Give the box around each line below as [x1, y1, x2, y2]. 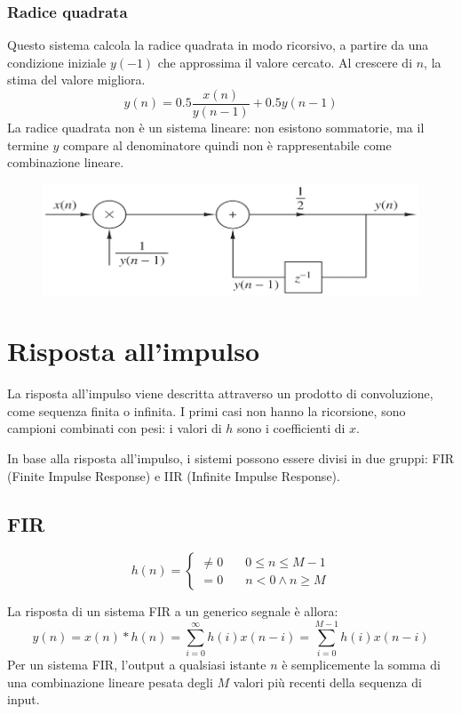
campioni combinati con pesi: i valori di [7, 419, 222, 437]
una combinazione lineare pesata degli [7, 672, 213, 691]
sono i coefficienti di [237, 419, 346, 437]
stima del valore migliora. [7, 70, 146, 89]
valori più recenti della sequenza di [233, 672, 422, 691]
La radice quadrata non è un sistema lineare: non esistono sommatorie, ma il [7, 118, 425, 137]
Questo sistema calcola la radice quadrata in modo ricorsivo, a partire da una [7, 36, 429, 54]
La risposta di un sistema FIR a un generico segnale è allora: [7, 602, 338, 621]
